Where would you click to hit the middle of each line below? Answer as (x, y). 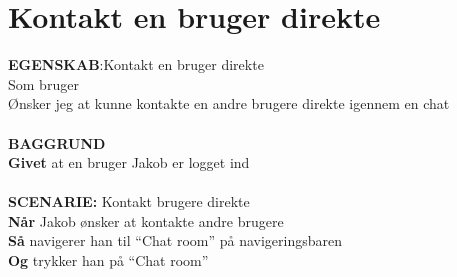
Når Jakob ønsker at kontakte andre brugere (146, 220)
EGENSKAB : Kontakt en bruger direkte (136, 64)
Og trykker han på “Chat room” (108, 260)
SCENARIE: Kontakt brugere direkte (129, 201)
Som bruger (43, 83)
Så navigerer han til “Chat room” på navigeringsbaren (175, 240)
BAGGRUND (57, 142)
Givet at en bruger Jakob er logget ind (129, 162)
